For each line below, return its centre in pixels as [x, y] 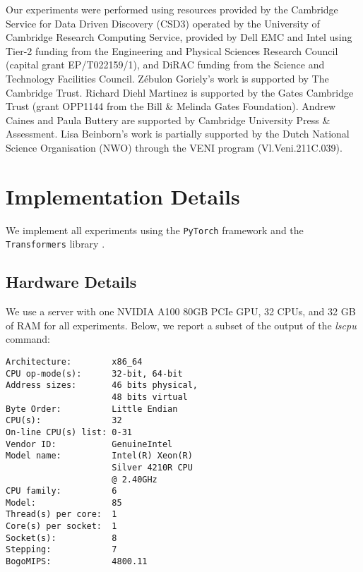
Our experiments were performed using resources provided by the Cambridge [172, 9]
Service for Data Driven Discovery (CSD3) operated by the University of [163, 23]
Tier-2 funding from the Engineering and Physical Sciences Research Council [172, 50]
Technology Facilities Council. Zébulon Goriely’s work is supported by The [167, 78]
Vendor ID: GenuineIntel [89, 444]
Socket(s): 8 [61, 538]
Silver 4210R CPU [152, 467]
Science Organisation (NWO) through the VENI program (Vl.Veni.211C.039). [174, 147]
